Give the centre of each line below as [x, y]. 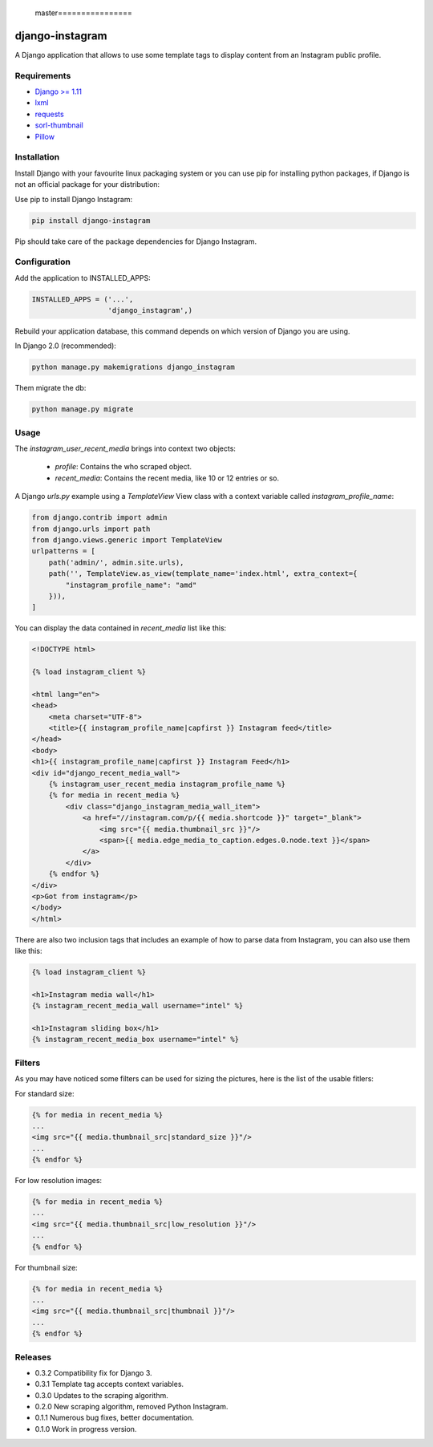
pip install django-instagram [91, 220]
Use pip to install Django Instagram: [73, 199]
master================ [83, 13]
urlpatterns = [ [64, 551]
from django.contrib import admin [99, 518]
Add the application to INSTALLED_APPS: [83, 278]
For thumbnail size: [46, 1267]
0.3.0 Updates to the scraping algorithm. [101, 1395]
